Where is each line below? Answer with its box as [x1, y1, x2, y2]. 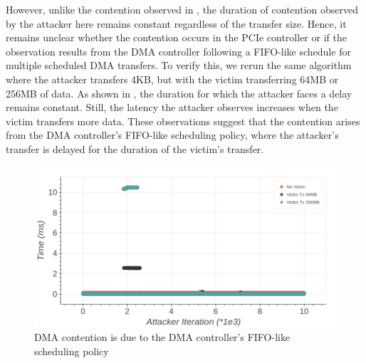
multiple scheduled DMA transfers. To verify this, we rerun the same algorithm [6, 58, 352, 73]
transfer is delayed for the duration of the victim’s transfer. [6, 141, 264, 156]
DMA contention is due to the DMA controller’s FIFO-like [34, 330, 291, 344]
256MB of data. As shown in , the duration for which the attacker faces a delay [6, 85, 352, 100]
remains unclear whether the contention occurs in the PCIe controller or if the [6, 30, 347, 45]
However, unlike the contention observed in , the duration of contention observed [6, 2, 358, 16]
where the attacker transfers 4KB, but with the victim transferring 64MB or [6, 71, 339, 86]
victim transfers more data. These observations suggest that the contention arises [6, 113, 360, 128]
